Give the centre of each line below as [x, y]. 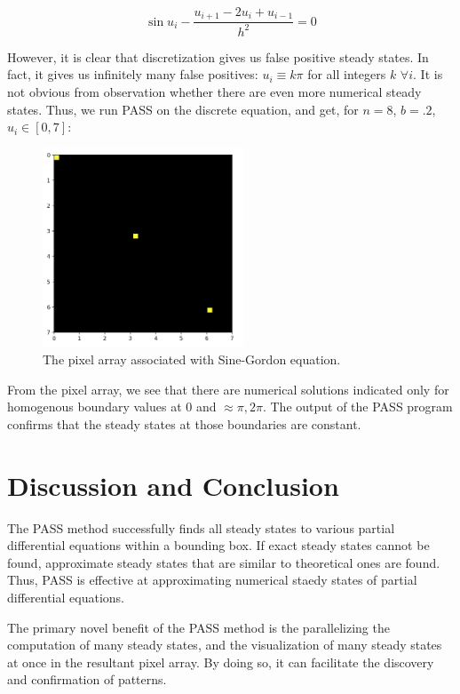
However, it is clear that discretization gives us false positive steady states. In [218, 56]
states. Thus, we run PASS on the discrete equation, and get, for [183, 109]
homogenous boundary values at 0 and [112, 407]
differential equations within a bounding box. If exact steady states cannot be [218, 545]
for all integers [347, 74]
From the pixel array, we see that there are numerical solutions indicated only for [228, 389]
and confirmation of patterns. [87, 679]
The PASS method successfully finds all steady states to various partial [201, 527]
